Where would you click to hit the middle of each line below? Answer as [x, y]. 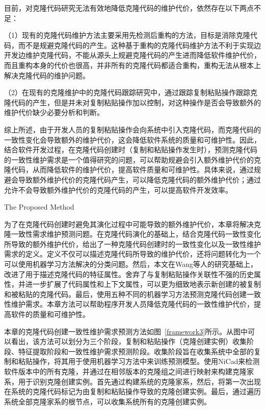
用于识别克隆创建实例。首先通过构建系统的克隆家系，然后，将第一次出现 [139, 381]
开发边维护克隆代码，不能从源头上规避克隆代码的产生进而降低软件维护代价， [132, 55]
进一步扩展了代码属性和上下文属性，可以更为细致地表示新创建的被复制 [143, 284]
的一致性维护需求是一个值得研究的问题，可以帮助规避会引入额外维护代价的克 [132, 159]
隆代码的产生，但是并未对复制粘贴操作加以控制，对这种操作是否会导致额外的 [132, 102]
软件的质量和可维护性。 [50, 314]
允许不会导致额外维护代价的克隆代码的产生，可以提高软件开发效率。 [118, 189]
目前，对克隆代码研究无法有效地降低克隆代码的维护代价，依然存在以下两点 [129, 8]
